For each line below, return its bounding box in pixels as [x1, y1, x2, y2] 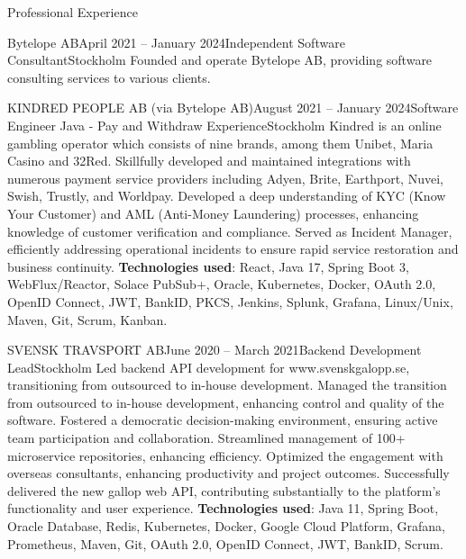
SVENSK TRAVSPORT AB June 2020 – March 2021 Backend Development [7, 340, 422, 359]
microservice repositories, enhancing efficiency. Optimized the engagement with [7, 446, 443, 464]
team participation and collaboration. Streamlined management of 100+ [7, 428, 406, 447]
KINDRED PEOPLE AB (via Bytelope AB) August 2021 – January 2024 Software [7, 98, 459, 117]
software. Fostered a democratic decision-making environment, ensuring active [7, 410, 438, 429]
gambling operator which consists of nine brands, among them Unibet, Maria [7, 133, 434, 152]
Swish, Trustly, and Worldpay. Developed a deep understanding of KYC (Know [7, 186, 446, 205]
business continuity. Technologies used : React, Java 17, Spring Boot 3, [7, 257, 409, 275]
